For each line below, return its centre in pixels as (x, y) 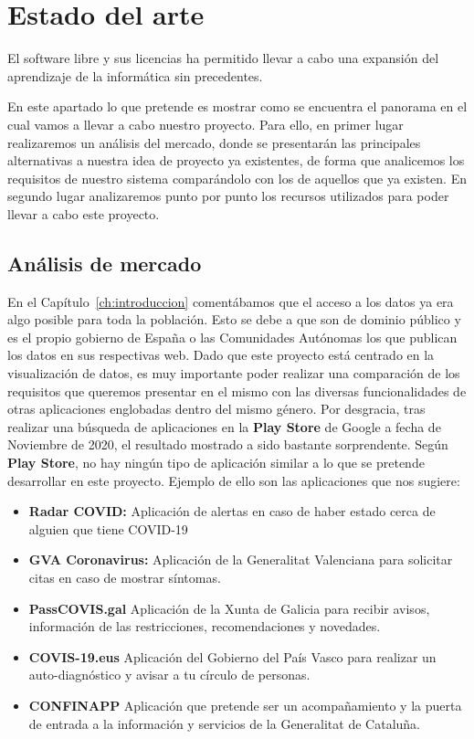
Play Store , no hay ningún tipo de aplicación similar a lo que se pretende (216, 463)
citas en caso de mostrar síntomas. (125, 577)
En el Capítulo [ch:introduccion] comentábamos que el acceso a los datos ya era (231, 301)
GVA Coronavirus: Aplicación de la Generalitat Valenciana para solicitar (241, 560)
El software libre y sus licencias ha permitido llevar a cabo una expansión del (223, 58)
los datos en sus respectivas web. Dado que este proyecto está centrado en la (221, 355)
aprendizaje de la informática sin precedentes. (135, 75)
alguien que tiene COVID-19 (108, 528)
